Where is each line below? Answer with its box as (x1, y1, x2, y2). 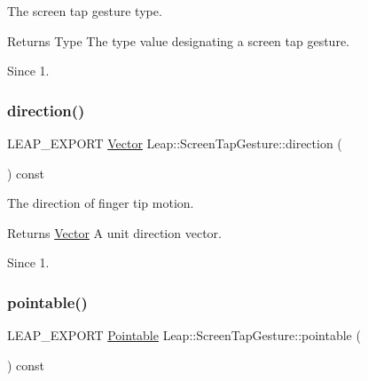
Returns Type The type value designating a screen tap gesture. (7, 31, 349, 50)
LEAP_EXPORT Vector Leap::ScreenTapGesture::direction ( (7, 134, 342, 152)
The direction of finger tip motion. (7, 194, 194, 212)
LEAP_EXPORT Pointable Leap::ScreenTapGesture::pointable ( (7, 326, 361, 345)
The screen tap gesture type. (7, 2, 162, 20)
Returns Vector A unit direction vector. (7, 223, 222, 242)
